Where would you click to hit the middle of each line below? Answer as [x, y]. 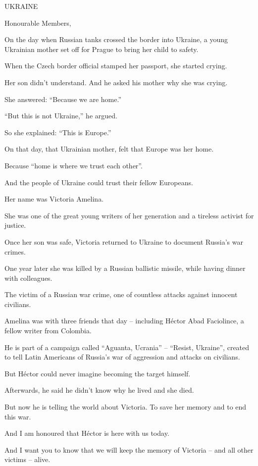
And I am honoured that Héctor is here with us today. [87, 433]
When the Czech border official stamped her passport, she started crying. [116, 66]
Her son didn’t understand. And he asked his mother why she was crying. [116, 82]
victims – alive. [27, 459]
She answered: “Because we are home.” [63, 99]
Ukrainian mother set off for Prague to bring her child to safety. [102, 49]
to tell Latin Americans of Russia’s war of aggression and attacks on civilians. [122, 357]
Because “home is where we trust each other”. [74, 165]
